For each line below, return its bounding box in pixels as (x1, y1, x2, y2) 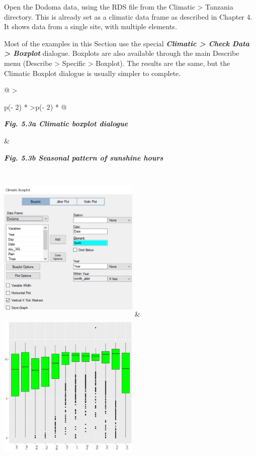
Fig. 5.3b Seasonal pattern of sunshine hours (4, 152, 163, 163)
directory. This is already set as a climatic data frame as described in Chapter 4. (4, 11, 252, 22)
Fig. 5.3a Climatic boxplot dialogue (4, 118, 128, 129)
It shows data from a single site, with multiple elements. (4, 21, 177, 32)
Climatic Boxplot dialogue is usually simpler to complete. (4, 67, 181, 78)
